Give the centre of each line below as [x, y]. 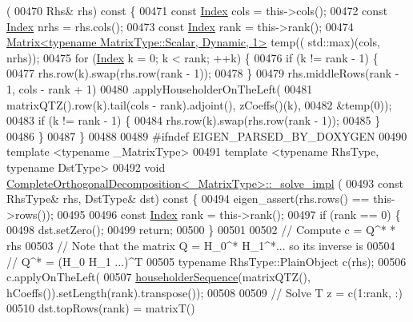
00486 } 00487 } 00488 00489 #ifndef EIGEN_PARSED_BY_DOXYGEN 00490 [207, 135]
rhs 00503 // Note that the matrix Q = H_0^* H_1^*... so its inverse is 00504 [201, 245]
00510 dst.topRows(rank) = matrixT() [101, 308]
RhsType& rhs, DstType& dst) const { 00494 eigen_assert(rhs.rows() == [188, 199]
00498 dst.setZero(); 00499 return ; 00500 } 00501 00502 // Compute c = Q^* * [201, 230]
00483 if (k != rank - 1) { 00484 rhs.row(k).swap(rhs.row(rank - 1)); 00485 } [194, 120]
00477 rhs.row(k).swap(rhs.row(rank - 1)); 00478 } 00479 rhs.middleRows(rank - [203, 73]
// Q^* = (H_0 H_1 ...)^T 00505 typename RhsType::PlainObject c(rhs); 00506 [206, 261]
